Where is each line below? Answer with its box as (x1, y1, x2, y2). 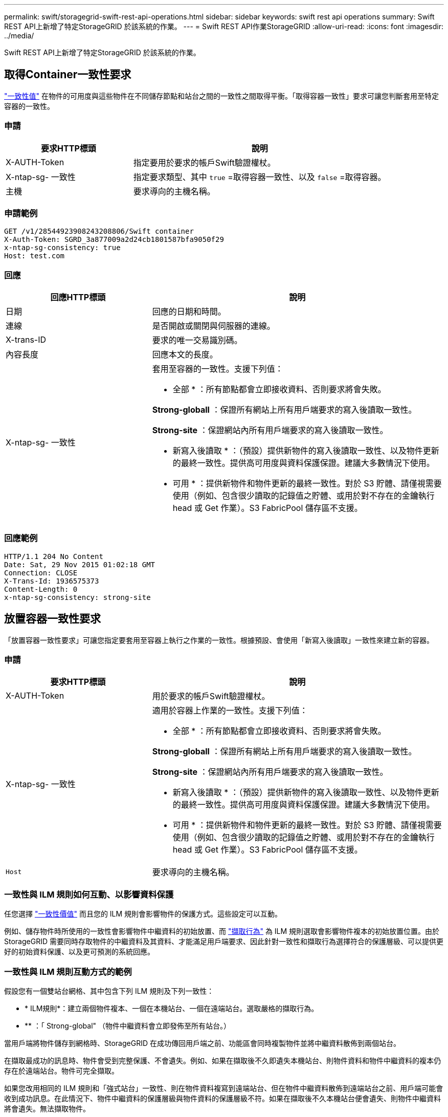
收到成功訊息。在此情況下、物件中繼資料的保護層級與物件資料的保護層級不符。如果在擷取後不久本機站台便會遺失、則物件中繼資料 (4, 1093, 441, 1103)
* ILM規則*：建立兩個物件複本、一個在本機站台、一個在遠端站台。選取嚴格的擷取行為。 (25, 1003, 319, 1013)
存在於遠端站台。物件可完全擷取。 (4, 1066, 119, 1075)
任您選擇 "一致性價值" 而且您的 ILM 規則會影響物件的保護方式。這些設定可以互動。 (4, 909, 282, 919)
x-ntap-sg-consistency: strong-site (4, 593, 151, 601)
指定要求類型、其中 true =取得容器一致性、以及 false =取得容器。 (133, 171, 386, 182)
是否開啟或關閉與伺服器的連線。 (152, 321, 275, 331)
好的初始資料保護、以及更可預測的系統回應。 (4, 947, 154, 956)
